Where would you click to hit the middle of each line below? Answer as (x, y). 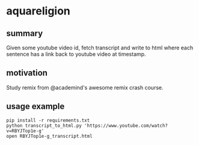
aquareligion (38, 11)
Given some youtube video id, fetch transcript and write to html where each (100, 48)
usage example (35, 106)
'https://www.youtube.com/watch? (126, 125)
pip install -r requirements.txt (48, 120)
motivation (27, 73)
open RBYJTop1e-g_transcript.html (50, 136)
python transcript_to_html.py (44, 125)
